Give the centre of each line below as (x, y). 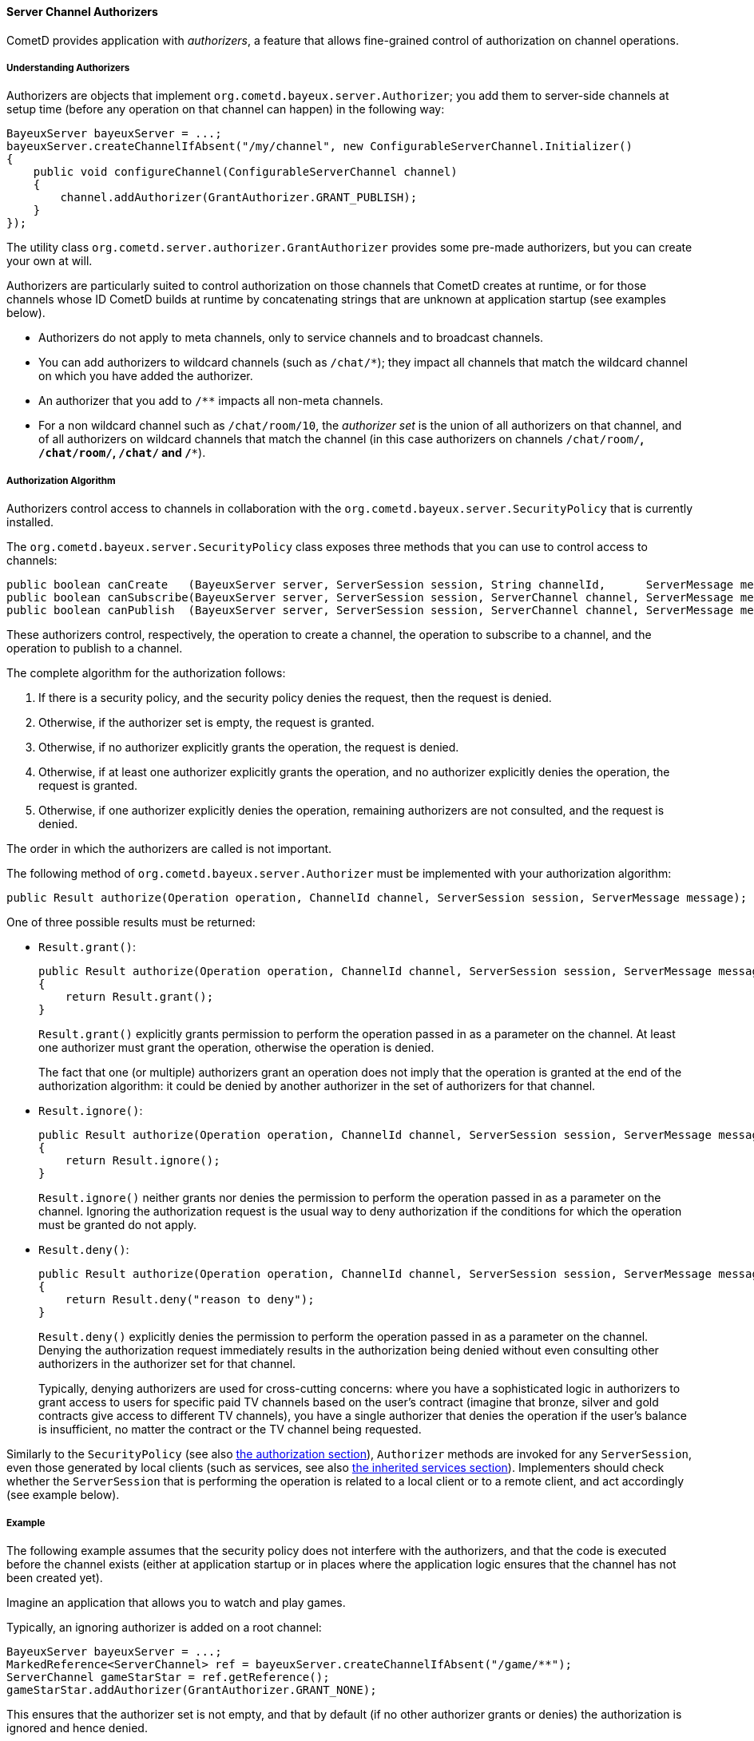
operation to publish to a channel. (95, 648)
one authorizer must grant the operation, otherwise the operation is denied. (236, 1048)
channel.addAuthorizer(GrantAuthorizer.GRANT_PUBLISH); (239, 198)
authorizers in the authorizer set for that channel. (167, 1364)
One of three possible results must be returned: (131, 922)
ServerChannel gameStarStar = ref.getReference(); (168, 1677)
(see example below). (63, 1495)
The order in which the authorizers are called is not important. (169, 849)
